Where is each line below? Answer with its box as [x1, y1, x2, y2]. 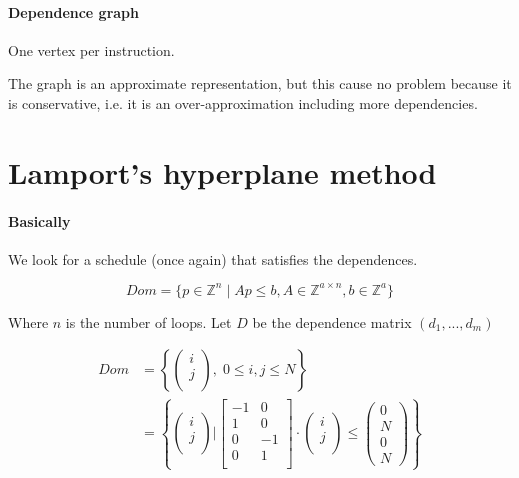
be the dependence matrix [252, 311, 412, 332]
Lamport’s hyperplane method [8, 151, 437, 192]
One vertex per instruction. [8, 39, 175, 60]
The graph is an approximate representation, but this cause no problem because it [8, 73, 512, 94]
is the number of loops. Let [65, 311, 232, 332]
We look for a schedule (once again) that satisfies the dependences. [8, 248, 418, 269]
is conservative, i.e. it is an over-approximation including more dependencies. [8, 92, 478, 113]
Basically [8, 210, 71, 231]
